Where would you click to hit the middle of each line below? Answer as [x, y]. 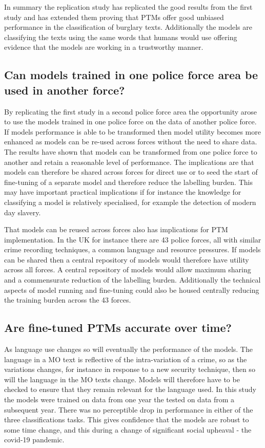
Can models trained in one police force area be [131, 75]
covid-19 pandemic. [34, 440]
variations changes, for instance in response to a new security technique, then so [130, 369]
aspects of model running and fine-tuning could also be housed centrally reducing [132, 290]
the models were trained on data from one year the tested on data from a [119, 399]
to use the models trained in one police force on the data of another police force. [130, 122]
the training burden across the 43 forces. [68, 300]
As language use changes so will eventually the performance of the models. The [128, 349]
